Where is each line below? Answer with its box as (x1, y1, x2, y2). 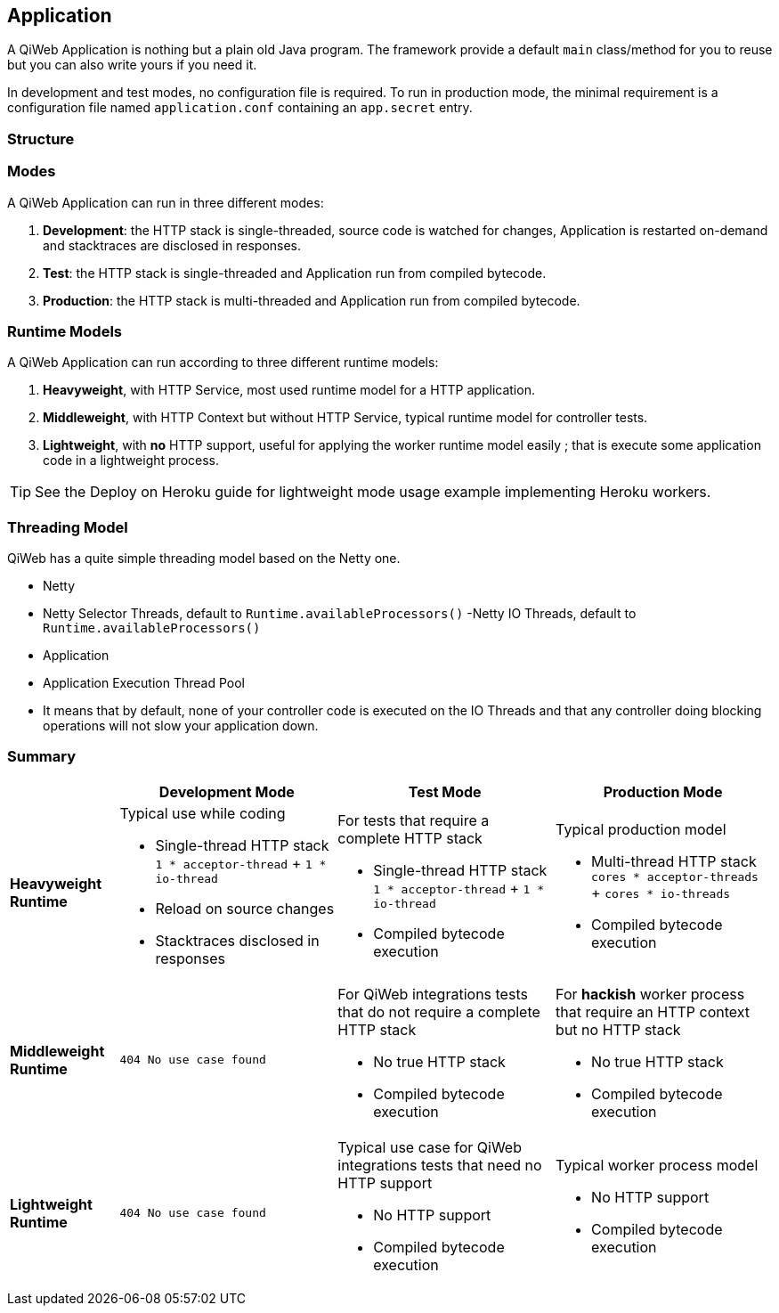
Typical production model (556, 820, 726, 838)
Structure (7, 129, 75, 148)
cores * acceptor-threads (591, 869, 759, 884)
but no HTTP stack (556, 1020, 681, 1039)
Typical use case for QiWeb (337, 1138, 522, 1156)
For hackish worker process (556, 984, 745, 1003)
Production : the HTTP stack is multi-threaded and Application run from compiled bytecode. (43, 292, 580, 308)
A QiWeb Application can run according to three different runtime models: (7, 355, 439, 371)
